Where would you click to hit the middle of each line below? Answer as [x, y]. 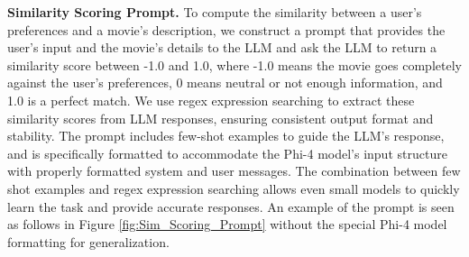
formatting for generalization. [88, 241]
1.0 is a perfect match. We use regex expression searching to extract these [211, 100]
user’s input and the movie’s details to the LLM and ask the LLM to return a [222, 47]
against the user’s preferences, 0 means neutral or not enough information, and [225, 83]
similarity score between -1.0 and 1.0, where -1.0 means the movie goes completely [234, 64]
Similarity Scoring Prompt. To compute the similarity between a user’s [215, 12]
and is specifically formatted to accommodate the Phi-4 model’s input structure [227, 153]
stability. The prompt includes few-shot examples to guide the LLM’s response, [226, 136]
